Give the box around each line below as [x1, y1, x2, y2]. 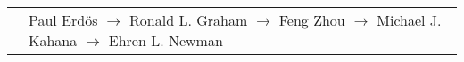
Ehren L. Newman [108, 30, 223, 50]
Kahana [29, 30, 78, 50]
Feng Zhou [278, 10, 345, 30]
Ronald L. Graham [129, 10, 248, 30]
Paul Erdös [29, 10, 98, 30]
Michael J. [377, 10, 442, 30]
